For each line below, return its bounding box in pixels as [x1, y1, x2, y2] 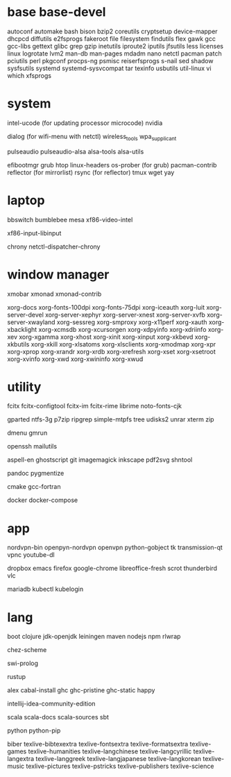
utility [7, 379, 42, 394]
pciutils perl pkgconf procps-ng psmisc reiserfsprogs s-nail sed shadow [7, 56, 214, 65]
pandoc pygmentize [7, 469, 65, 478]
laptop [7, 192, 45, 208]
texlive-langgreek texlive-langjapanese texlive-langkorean [35, 755, 202, 763]
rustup [7, 673, 26, 681]
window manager [7, 267, 110, 282]
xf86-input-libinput [7, 228, 62, 237]
